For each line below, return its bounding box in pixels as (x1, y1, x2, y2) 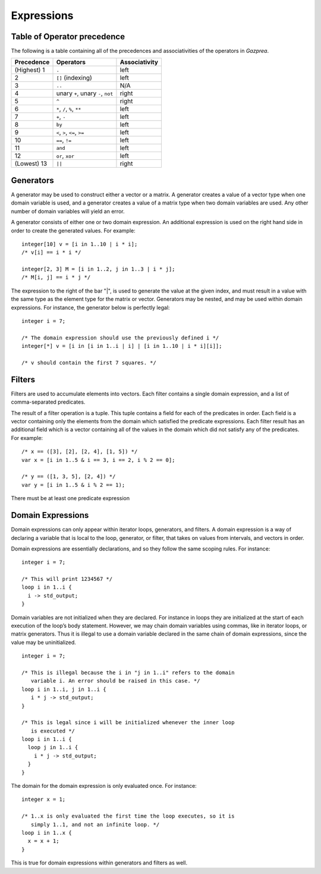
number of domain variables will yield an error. (11, 208, 125, 215)
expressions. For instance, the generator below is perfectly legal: (11, 304, 170, 311)
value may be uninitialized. (11, 639, 77, 646)
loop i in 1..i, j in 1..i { (21, 686, 106, 693)
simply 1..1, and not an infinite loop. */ (30, 821, 160, 828)
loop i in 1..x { (21, 829, 72, 836)
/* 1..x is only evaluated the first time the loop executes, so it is (21, 813, 235, 820)
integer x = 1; (21, 796, 66, 803)
